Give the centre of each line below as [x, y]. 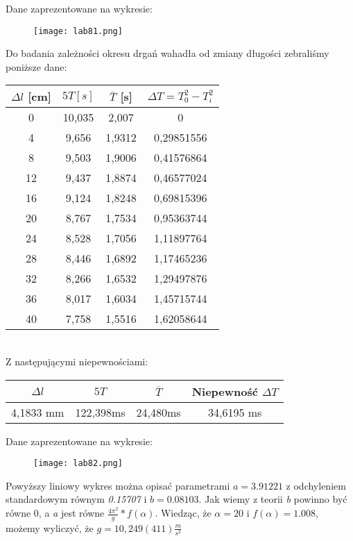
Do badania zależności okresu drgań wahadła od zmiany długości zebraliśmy [167, 53]
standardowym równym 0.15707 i [76, 499]
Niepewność [225, 391]
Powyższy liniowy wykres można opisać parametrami [118, 485]
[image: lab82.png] [78, 464]
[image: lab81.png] [78, 31]
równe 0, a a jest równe [55, 513]
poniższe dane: [36, 66]
